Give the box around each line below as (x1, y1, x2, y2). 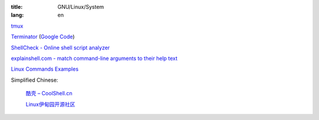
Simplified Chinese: (11, 76, 58, 84)
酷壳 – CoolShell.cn (25, 90, 73, 97)
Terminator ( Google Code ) (11, 33, 75, 41)
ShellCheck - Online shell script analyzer (11, 44, 110, 51)
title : (11, 4, 23, 10)
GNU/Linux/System (57, 4, 105, 10)
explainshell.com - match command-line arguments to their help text (11, 55, 178, 62)
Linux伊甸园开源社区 (25, 101, 76, 108)
